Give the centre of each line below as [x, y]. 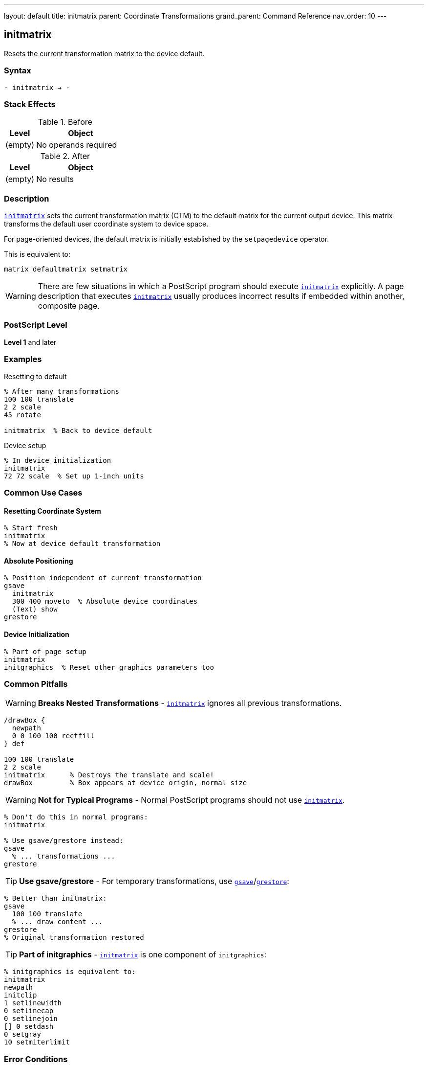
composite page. [69, 306]
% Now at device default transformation [82, 544]
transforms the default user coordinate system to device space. [106, 224]
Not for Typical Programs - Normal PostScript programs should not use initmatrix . [191, 800]
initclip [21, 995]
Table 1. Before [65, 122]
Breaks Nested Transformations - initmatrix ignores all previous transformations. [190, 703]
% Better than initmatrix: [55, 898]
